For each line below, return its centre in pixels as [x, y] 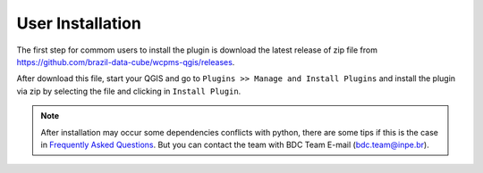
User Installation [79, 23]
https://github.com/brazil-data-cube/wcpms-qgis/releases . [126, 62]
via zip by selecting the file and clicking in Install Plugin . [129, 91]
